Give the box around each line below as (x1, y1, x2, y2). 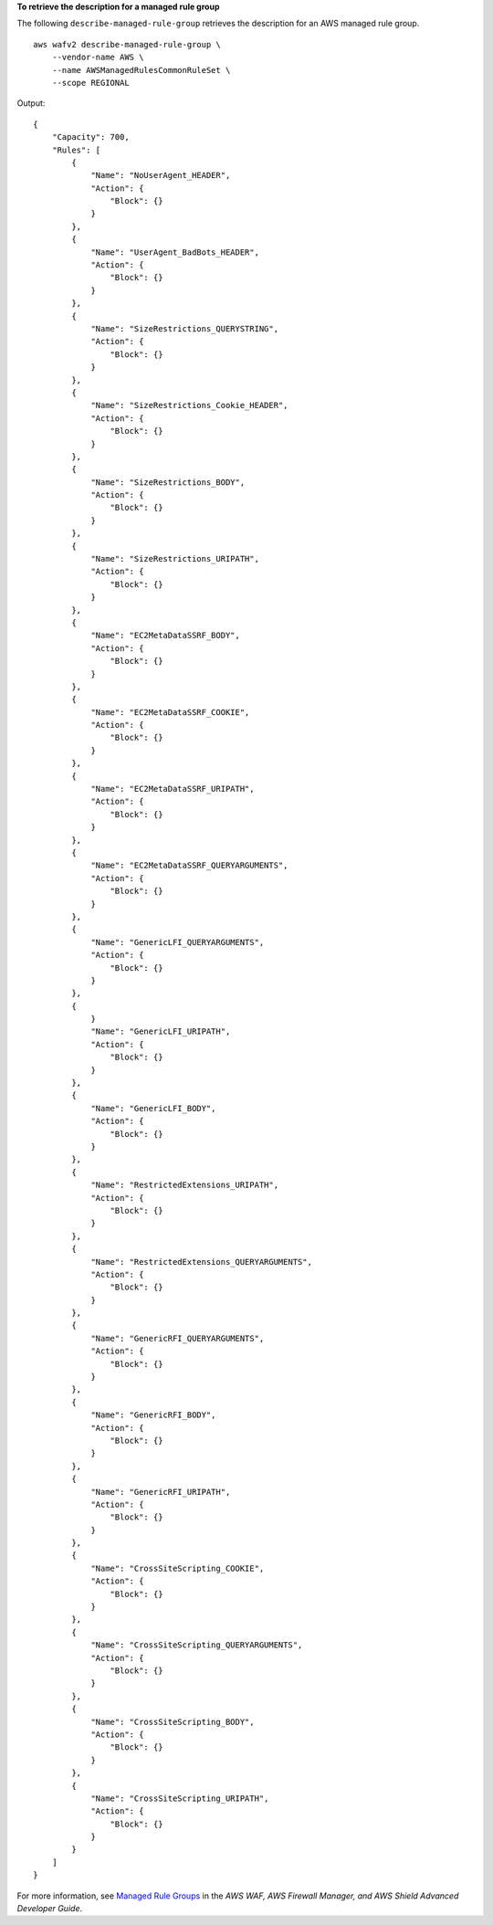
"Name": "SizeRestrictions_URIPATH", (90, 553, 260, 564)
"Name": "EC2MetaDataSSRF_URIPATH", (90, 784, 255, 794)
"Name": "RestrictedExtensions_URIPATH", (90, 1180, 278, 1191)
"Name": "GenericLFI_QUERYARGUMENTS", (90, 937, 265, 947)
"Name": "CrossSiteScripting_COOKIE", (90, 1562, 265, 1573)
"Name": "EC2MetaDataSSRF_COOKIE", (90, 707, 250, 717)
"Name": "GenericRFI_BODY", (90, 1410, 216, 1420)
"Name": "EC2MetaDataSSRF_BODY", (90, 630, 241, 641)
